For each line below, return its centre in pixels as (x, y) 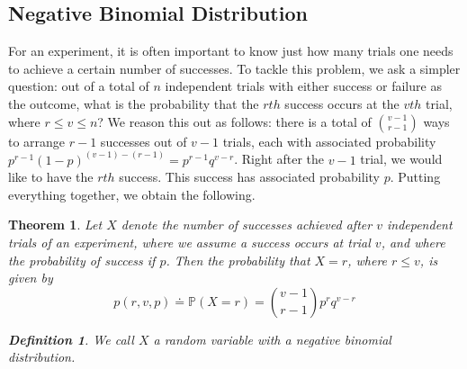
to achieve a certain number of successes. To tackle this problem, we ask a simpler (234, 68)
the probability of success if (82, 260)
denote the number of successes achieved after (247, 225)
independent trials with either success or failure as (303, 86)
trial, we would (401, 159)
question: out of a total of (79, 86)
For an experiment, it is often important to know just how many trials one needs (231, 51)
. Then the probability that (238, 260)
